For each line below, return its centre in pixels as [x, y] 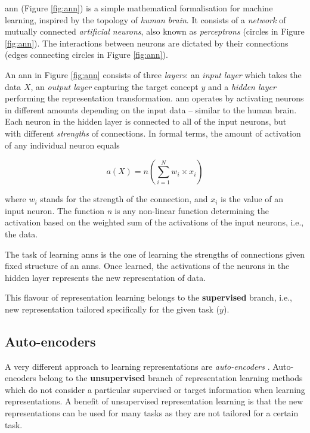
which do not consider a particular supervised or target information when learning [155, 389]
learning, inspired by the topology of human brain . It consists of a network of [145, 19]
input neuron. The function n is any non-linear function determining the [137, 210]
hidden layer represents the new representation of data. [106, 277]
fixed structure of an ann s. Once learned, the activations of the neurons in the [147, 266]
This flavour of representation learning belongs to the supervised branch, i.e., [148, 297]
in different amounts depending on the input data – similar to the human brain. [151, 109]
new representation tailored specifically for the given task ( [112, 309]
